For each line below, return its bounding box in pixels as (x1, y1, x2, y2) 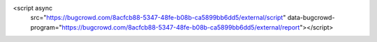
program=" (30, 23, 62, 31)
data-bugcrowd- (287, 14, 335, 22)
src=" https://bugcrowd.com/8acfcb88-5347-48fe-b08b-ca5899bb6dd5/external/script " (30, 14, 286, 22)
